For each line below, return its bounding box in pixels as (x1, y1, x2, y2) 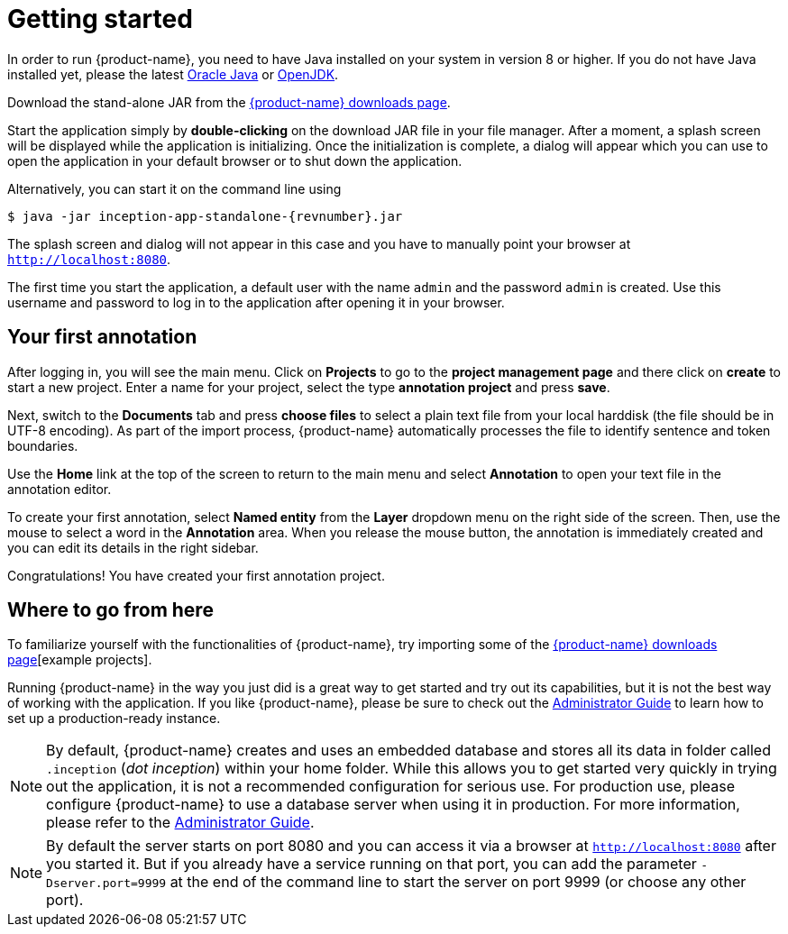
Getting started (7, 4, 193, 34)
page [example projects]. (7, 652, 152, 668)
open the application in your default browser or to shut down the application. (7, 152, 463, 169)
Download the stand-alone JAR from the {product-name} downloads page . (7, 94, 451, 110)
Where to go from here (7, 599, 214, 622)
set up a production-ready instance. (7, 710, 221, 727)
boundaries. (7, 437, 78, 453)
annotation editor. (7, 481, 112, 497)
